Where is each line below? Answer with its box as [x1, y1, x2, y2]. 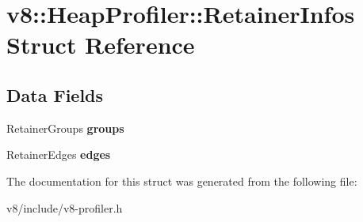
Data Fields [6, 82, 104, 107]
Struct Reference [6, 28, 195, 61]
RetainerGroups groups [6, 119, 124, 136]
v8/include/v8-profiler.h [6, 199, 123, 216]
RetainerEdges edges [6, 146, 111, 163]
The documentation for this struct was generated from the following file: [6, 172, 357, 189]
